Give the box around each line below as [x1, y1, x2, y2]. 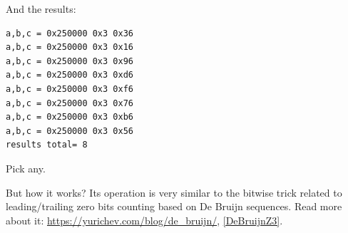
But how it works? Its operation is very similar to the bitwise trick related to [6, 185, 342, 200]
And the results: [6, 1, 76, 16]
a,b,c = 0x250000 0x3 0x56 [6, 125, 133, 136]
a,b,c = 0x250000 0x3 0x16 [6, 42, 133, 53]
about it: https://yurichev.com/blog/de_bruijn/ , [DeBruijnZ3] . [6, 212, 283, 227]
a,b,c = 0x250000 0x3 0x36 [6, 28, 133, 38]
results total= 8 [6, 140, 88, 150]
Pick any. [6, 160, 46, 175]
